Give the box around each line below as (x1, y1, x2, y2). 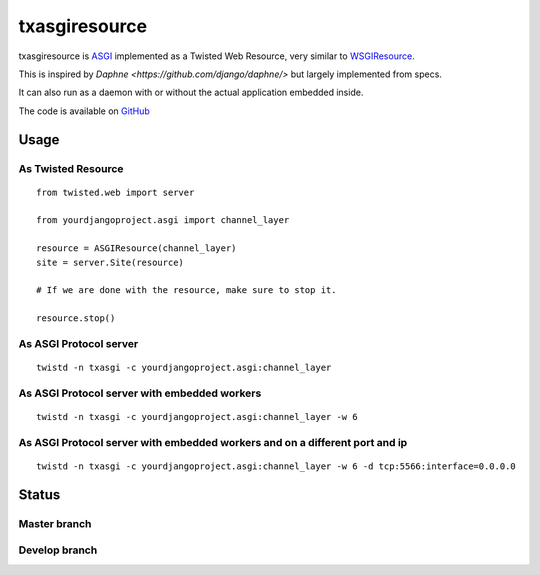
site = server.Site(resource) (36, 256, 185, 268)
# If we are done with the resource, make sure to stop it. (36, 285, 337, 296)
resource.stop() (36, 313, 116, 324)
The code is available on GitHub (18, 105, 150, 117)
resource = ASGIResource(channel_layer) (36, 243, 237, 254)
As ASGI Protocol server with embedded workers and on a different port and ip (18, 435, 408, 449)
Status (18, 486, 61, 503)
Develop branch (18, 543, 98, 557)
